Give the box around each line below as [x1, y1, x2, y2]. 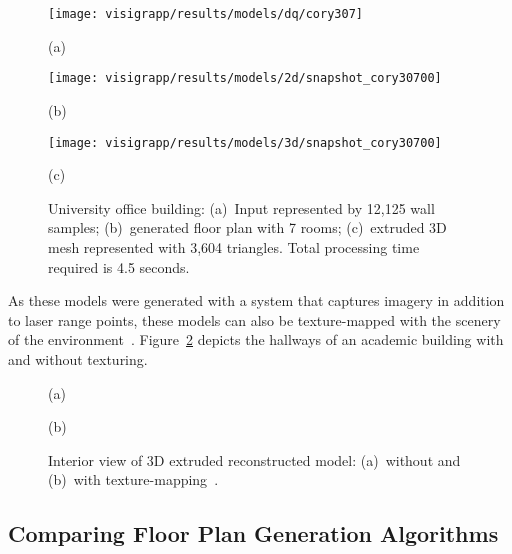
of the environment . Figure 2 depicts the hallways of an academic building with [8, 329, 504, 350]
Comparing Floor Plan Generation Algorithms [8, 518, 499, 549]
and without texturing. [8, 348, 148, 369]
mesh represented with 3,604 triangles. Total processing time [48, 236, 420, 257]
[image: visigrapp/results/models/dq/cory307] [48, 7, 363, 21]
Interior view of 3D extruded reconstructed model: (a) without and [48, 449, 461, 470]
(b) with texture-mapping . [48, 469, 219, 490]
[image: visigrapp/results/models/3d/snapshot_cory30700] [48, 135, 442, 150]
